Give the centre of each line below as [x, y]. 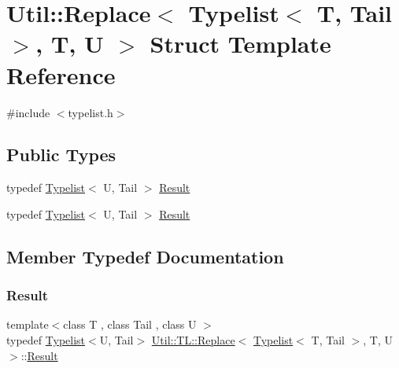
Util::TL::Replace [193, 340]
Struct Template [240, 44]
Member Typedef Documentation [145, 256]
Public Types [61, 155]
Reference [61, 74]
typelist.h [91, 112]
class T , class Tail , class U [130, 324]
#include [28, 112]
